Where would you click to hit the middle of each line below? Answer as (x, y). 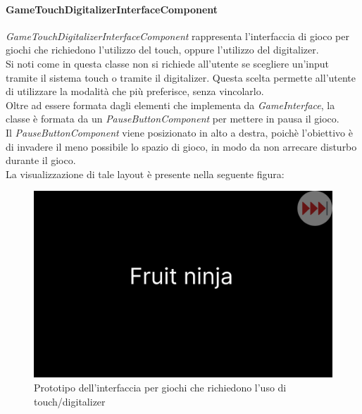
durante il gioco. (41, 160)
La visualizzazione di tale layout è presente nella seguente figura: (145, 174)
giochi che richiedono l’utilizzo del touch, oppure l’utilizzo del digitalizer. (162, 50)
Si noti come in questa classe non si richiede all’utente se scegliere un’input (168, 63)
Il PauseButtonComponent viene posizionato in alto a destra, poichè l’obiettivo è (179, 132)
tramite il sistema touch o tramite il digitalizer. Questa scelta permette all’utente (181, 77)
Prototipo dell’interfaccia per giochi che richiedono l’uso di (160, 387)
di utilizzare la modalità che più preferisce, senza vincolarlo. (135, 91)
